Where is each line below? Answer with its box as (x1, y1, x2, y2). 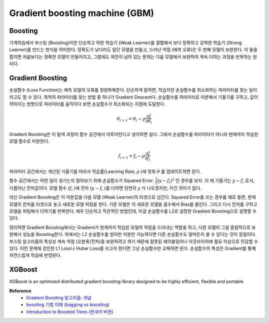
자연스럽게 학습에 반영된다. (9, 252, 62, 258)
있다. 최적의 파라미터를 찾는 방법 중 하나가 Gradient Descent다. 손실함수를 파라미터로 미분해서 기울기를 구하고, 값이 (33, 94, 258, 100)
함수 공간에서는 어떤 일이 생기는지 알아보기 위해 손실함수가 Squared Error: (9, 177, 154, 183)
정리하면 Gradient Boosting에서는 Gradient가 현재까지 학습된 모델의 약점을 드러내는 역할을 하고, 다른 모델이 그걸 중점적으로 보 (9, 224, 256, 230)
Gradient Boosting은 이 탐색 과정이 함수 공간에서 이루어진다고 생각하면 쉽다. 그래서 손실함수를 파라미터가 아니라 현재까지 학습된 (9, 131, 258, 137)
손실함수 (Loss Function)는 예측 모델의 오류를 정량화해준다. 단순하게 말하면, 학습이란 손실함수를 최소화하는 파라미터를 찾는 (9, 87, 248, 93)
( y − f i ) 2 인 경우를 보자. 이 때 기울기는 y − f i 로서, (157, 177, 254, 184)
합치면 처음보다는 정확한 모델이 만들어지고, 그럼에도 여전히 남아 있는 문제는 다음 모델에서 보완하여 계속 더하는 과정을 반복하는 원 (9, 53, 257, 59)
